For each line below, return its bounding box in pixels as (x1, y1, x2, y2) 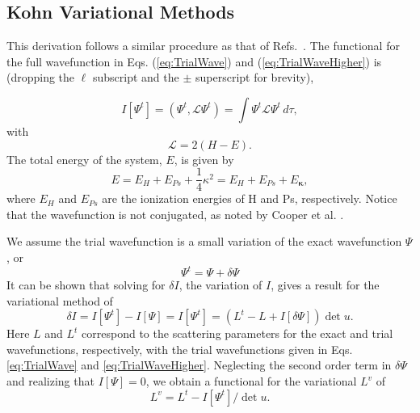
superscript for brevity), (195, 69, 314, 86)
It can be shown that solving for (6, 276, 166, 293)
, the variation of (178, 276, 262, 293)
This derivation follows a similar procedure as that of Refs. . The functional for (6, 37, 400, 54)
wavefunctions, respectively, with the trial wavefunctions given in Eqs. (6, 340, 353, 357)
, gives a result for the (271, 276, 380, 293)
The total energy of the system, (6, 150, 162, 167)
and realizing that (6, 373, 94, 390)
